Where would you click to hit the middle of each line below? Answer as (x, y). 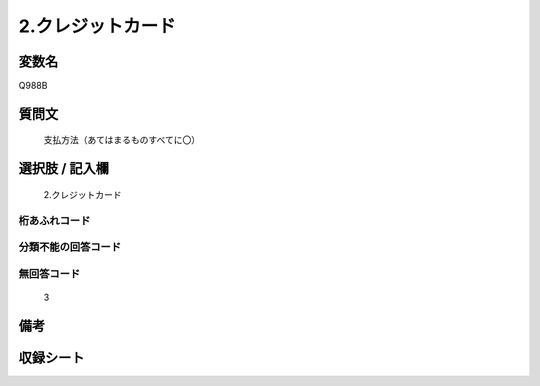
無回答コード (49, 273)
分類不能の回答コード (70, 247)
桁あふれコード (54, 220)
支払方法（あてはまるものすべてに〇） (121, 140)
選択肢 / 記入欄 (64, 168)
